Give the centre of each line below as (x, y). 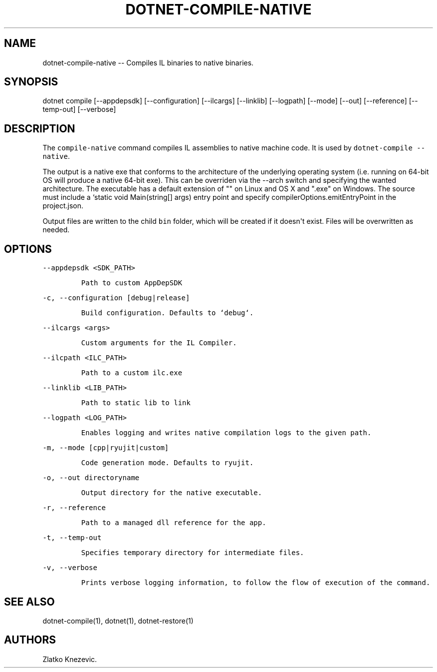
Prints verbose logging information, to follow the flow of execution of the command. (256, 583)
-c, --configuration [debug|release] (116, 298)
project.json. (63, 206)
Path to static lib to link (136, 403)
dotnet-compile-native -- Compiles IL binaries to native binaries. (148, 62)
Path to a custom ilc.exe (132, 373)
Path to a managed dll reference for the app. (174, 523)
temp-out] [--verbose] (79, 109)
